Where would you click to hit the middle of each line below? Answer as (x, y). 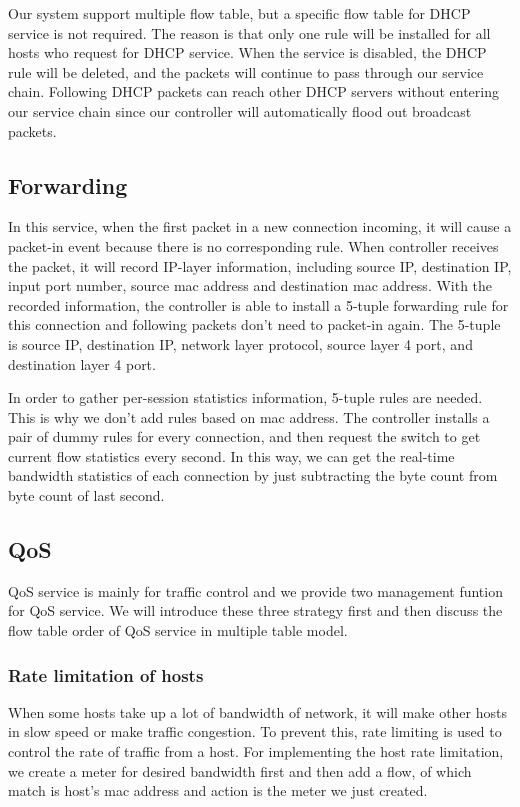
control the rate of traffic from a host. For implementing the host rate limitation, (256, 751)
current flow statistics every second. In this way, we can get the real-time (231, 455)
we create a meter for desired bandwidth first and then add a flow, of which (240, 770)
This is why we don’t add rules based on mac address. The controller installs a (249, 416)
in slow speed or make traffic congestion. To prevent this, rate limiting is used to (255, 731)
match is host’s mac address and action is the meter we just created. (218, 790)
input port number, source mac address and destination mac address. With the (250, 285)
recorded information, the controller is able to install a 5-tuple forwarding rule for (258, 304)
